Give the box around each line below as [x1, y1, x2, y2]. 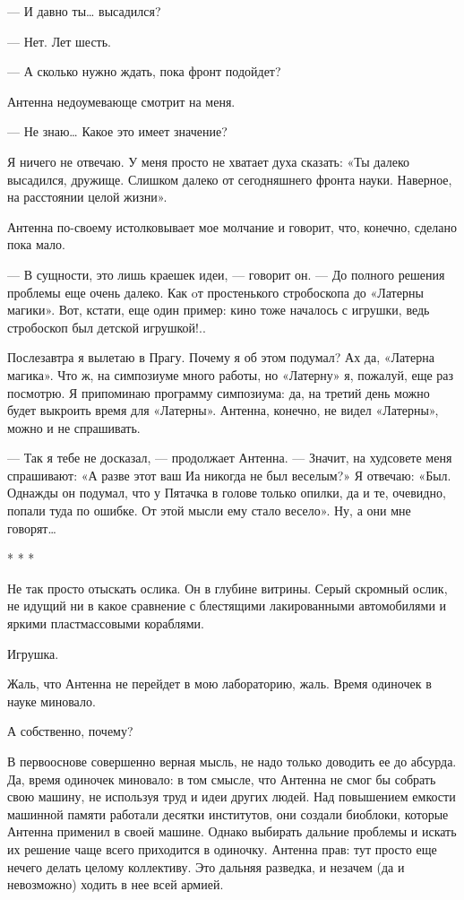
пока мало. [7, 235, 65, 254]
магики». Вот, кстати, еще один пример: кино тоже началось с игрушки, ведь [7, 300, 430, 319]
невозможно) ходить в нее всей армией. [7, 875, 224, 894]
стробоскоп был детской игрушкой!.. [7, 317, 206, 336]
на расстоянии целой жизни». [7, 187, 168, 206]
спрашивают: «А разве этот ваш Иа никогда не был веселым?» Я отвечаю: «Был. [7, 465, 451, 484]
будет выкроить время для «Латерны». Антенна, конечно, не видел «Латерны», [7, 401, 439, 420]
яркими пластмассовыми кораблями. [7, 614, 204, 633]
